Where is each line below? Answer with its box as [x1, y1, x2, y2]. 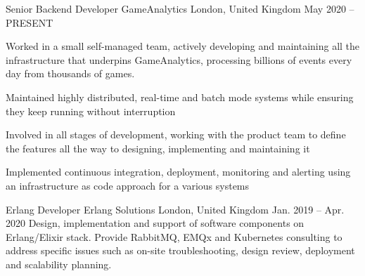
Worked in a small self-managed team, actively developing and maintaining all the [6, 39, 360, 53]
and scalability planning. [6, 256, 112, 271]
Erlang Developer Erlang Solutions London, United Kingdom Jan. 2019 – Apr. [6, 202, 345, 216]
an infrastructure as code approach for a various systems [6, 178, 250, 192]
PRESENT [6, 15, 53, 29]
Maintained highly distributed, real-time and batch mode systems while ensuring [6, 89, 354, 104]
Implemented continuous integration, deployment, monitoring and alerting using [6, 164, 351, 179]
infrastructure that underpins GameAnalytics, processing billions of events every [6, 52, 352, 67]
